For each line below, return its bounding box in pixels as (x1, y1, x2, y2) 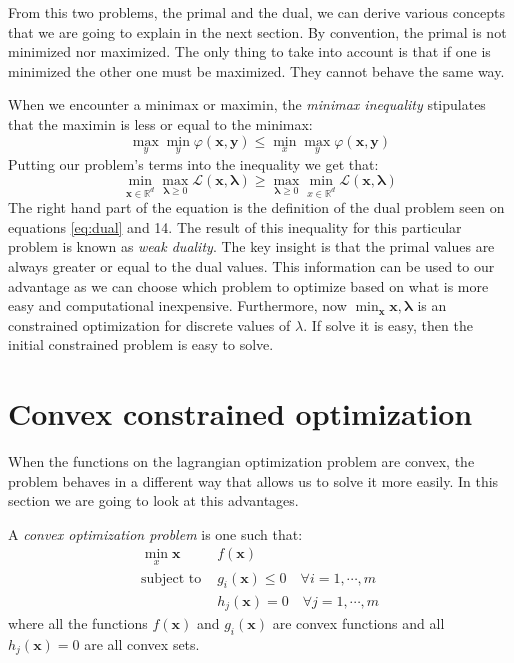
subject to (140, 571, 202, 586)
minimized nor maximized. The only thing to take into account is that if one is (8, 41, 491, 62)
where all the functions (8, 612, 148, 633)
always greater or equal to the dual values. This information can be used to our (8, 255, 495, 276)
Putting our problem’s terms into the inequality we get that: (8, 153, 379, 174)
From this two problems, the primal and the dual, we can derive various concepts (8, 2, 505, 22)
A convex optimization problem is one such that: (8, 523, 303, 544)
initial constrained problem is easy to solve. (8, 334, 274, 355)
